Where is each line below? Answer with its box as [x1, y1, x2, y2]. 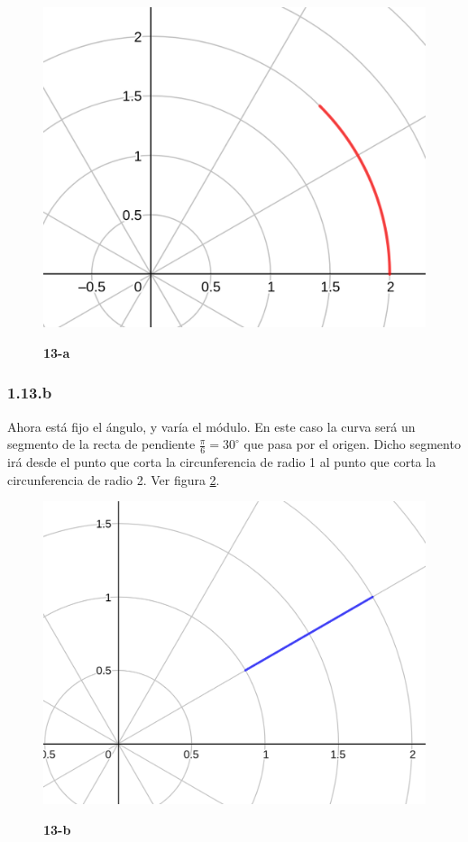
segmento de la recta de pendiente [7, 435, 196, 453]
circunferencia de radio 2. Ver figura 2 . [7, 470, 220, 489]
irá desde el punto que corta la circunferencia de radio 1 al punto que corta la [7, 453, 436, 471]
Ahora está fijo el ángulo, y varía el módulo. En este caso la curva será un [7, 416, 416, 435]
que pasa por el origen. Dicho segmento [243, 435, 461, 453]
